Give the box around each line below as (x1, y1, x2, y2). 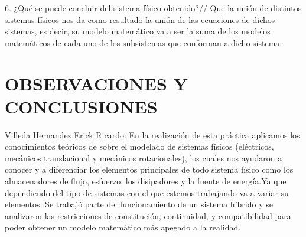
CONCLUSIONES (5, 94, 158, 118)
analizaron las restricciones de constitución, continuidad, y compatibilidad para (5, 209, 291, 222)
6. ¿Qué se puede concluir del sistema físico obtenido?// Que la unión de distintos (5, 2, 302, 14)
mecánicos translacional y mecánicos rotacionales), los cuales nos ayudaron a (5, 151, 282, 164)
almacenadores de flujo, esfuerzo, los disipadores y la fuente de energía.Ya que (5, 175, 287, 187)
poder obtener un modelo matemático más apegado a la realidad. (5, 221, 241, 233)
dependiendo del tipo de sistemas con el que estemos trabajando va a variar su (5, 186, 289, 199)
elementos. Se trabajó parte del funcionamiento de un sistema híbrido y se (5, 198, 273, 210)
